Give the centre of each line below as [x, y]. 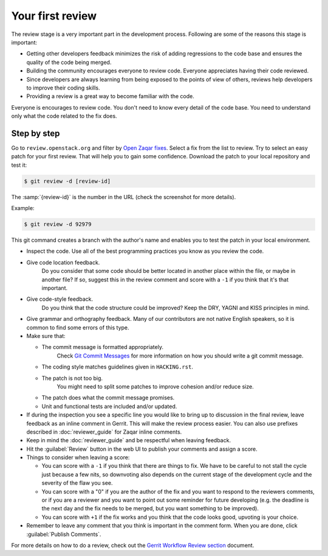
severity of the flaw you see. [77, 483]
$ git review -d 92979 [58, 224]
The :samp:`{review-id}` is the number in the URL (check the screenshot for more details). [124, 197]
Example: [23, 208]
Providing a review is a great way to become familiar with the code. [110, 96]
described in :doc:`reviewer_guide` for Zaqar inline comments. [104, 432]
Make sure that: [46, 336]
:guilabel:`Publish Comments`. [64, 534]
